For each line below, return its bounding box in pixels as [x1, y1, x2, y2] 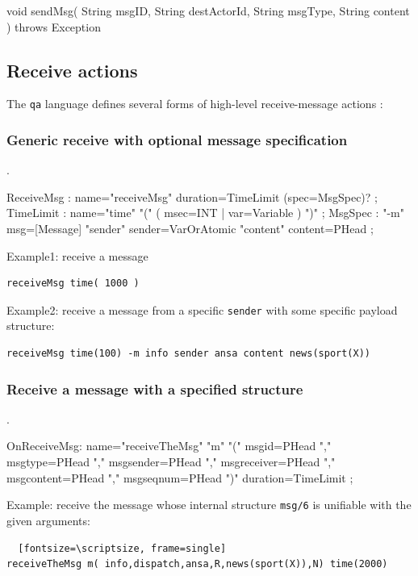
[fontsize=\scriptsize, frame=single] [18, 542, 227, 554]
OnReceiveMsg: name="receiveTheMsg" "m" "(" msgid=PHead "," [6, 437, 332, 454]
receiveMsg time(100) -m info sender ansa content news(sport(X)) [6, 348, 371, 360]
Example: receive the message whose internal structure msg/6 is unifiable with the [6, 496, 412, 513]
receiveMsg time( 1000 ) [6, 278, 140, 290]
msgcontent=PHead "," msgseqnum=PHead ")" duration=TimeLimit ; [6, 469, 353, 486]
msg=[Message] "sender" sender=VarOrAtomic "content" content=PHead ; [6, 220, 374, 237]
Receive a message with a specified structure [6, 378, 303, 399]
